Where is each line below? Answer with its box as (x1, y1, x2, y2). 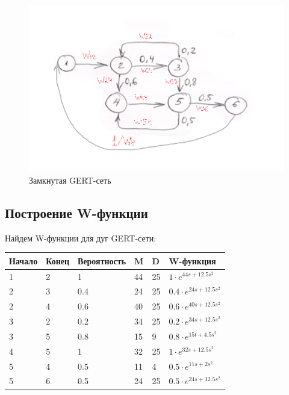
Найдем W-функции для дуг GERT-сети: (5, 231, 157, 244)
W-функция (169, 254, 216, 267)
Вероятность (78, 254, 126, 267)
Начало (9, 254, 38, 267)
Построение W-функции (5, 203, 148, 222)
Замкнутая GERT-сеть (29, 173, 111, 186)
